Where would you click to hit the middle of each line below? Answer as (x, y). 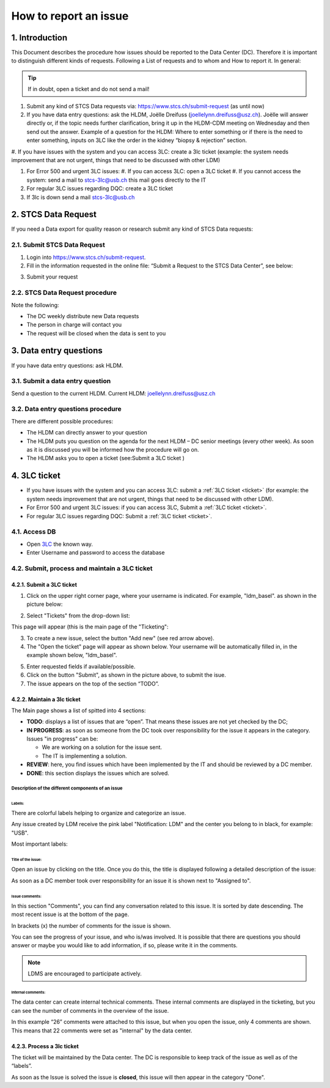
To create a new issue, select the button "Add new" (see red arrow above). (120, 638)
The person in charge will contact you (74, 325)
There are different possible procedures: (62, 421)
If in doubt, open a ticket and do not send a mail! (89, 89)
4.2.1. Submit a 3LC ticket (44, 584)
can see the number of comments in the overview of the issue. (90, 1010)
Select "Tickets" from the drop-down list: (78, 616)
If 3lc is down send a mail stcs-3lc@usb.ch (81, 197)
